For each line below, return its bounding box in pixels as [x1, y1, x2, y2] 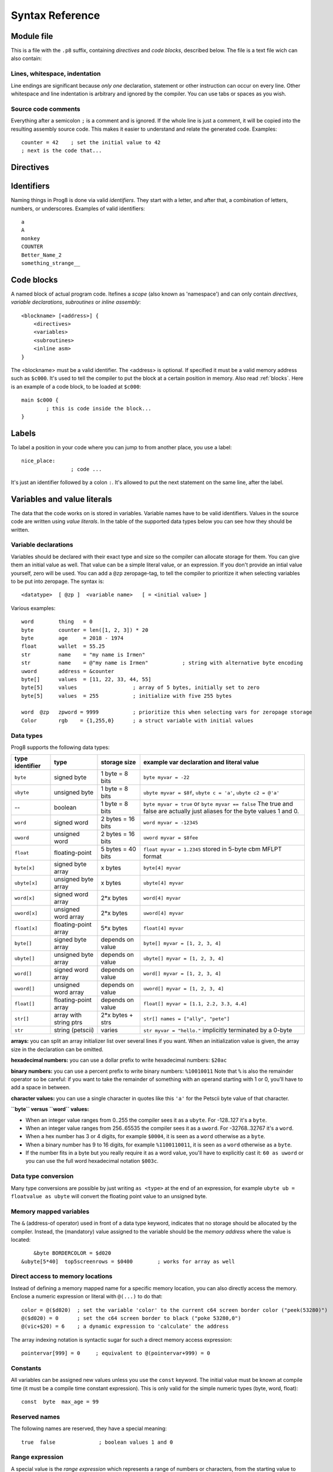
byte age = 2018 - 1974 [21, 635, 124, 641]
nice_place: [21, 457, 56, 465]
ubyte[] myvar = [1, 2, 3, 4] [143, 955, 224, 962]
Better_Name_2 [21, 251, 62, 258]
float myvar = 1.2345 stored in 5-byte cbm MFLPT [143, 845, 282, 853]
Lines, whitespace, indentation [11, 69, 101, 78]
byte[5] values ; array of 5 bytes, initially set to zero [21, 684, 260, 691]
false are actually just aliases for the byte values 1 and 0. [143, 807, 300, 815]
